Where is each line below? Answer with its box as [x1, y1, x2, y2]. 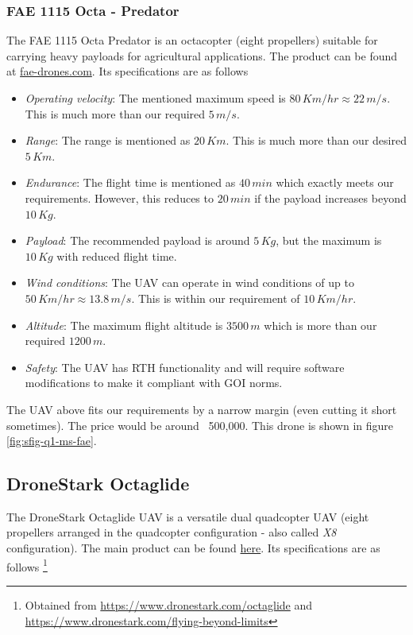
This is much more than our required [25, 105, 206, 122]
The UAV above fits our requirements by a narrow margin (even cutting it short [6, 401, 397, 417]
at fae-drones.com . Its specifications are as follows [6, 63, 249, 79]
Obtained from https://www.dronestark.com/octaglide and [25, 596, 313, 613]
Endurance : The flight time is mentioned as [25, 174, 236, 191]
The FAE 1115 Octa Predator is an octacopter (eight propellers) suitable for [6, 32, 378, 48]
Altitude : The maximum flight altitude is [25, 316, 223, 333]
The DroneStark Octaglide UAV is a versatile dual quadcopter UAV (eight [6, 508, 369, 525]
